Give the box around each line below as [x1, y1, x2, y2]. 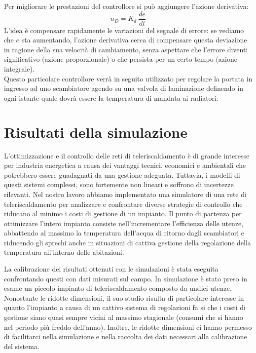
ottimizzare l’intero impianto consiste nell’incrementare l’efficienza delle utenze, [4, 218, 244, 228]
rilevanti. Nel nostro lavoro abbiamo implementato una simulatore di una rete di [4, 189, 247, 199]
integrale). [4, 64, 35, 74]
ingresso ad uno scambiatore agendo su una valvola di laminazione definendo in [4, 83, 243, 93]
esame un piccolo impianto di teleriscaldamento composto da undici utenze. [4, 283, 232, 293]
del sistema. [4, 341, 39, 351]
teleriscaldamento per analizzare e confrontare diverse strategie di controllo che [4, 198, 243, 209]
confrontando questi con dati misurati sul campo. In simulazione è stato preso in [4, 273, 247, 283]
